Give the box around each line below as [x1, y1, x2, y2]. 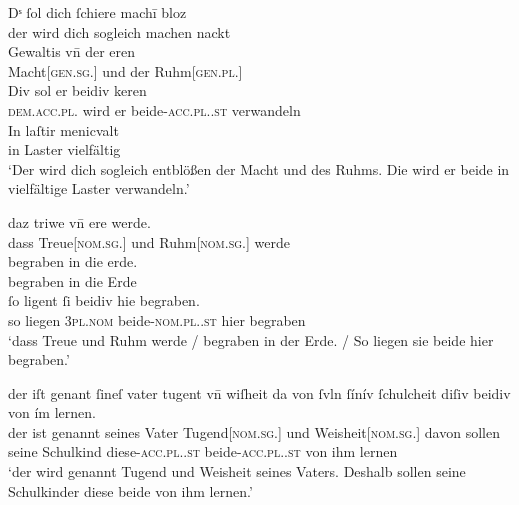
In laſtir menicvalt [8, 119, 119, 140]
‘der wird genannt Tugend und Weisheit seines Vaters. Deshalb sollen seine [8, 461, 466, 482]
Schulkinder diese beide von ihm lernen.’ [8, 480, 253, 501]
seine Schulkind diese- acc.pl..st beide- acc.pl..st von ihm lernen [8, 441, 398, 462]
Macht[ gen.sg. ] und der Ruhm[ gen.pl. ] [8, 60, 243, 81]
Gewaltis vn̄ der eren [8, 41, 136, 62]
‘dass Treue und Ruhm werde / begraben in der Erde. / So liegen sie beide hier [8, 329, 494, 350]
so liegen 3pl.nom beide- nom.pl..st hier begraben [8, 309, 306, 330]
